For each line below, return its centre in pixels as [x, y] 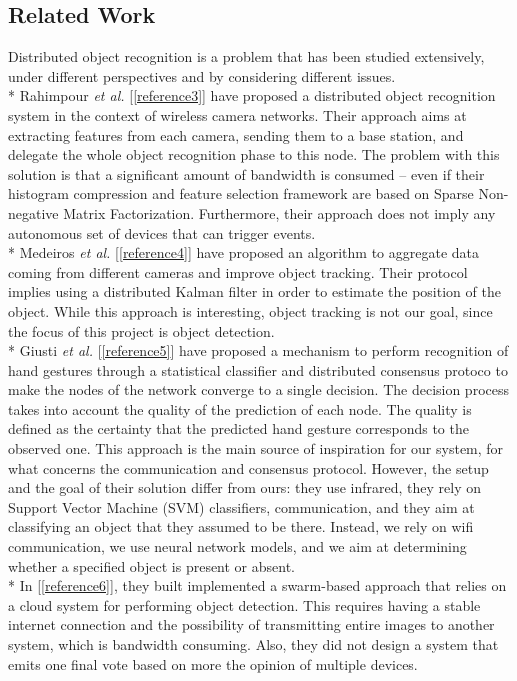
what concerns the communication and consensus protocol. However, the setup [248, 467]
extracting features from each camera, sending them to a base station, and [236, 134]
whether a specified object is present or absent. [152, 565]
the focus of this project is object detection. [141, 330]
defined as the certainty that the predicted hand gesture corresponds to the [238, 428]
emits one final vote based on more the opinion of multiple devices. [213, 663]
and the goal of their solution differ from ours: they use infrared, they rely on [245, 487]
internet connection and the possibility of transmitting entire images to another [251, 624]
